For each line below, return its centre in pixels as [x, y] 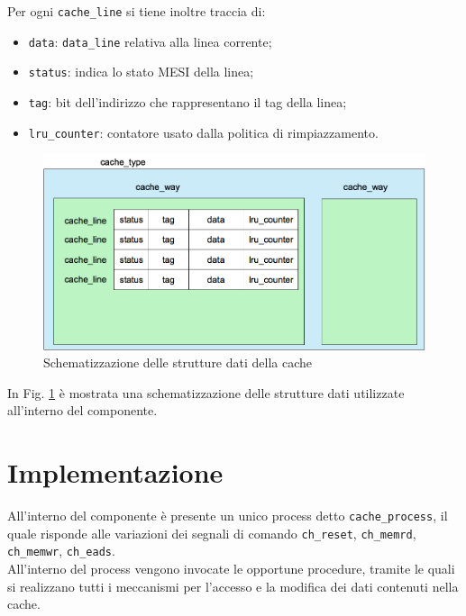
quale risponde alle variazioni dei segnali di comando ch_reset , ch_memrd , [212, 533]
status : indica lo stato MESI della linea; [141, 72]
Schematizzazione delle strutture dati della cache [178, 362]
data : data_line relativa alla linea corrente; [150, 41]
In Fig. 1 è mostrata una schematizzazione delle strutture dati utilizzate [206, 392]
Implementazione [115, 472]
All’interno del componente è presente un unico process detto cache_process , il [228, 516]
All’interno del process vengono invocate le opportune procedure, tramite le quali [231, 569]
